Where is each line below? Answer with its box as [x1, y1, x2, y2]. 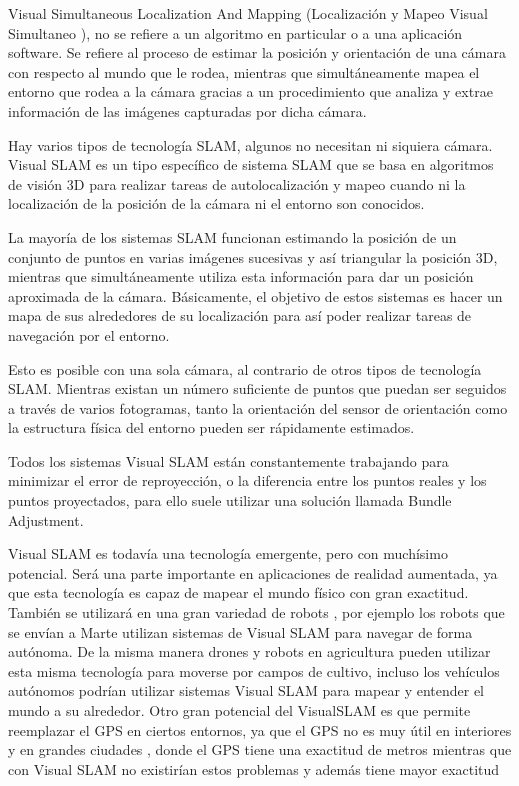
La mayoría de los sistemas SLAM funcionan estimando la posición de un [8, 226, 457, 247]
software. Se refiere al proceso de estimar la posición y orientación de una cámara [8, 42, 506, 63]
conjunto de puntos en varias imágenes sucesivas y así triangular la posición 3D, [8, 246, 498, 267]
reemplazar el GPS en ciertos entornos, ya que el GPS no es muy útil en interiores [8, 719, 512, 740]
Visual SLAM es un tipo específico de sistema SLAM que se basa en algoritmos [8, 154, 494, 175]
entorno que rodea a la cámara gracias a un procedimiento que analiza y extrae [8, 81, 493, 102]
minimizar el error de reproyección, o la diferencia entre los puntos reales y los [8, 470, 487, 491]
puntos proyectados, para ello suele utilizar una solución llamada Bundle [8, 490, 452, 511]
